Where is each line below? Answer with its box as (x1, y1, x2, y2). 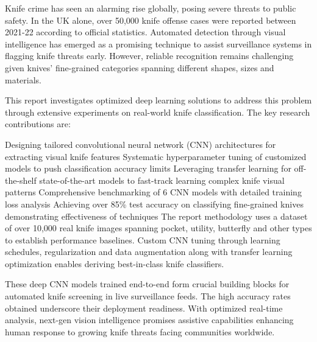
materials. (5, 73, 42, 86)
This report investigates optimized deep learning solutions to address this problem (5, 94, 312, 106)
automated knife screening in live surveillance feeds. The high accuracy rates (5, 290, 291, 302)
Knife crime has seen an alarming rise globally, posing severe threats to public (5, 2, 296, 14)
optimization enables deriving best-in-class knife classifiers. (5, 257, 224, 270)
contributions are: (5, 117, 71, 130)
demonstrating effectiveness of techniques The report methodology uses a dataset (5, 209, 308, 222)
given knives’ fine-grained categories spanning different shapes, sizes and (5, 61, 274, 74)
